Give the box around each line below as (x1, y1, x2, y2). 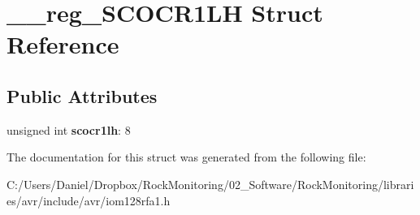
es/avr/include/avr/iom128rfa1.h (6, 191, 171, 209)
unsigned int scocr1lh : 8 (6, 121, 131, 138)
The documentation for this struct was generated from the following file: (6, 148, 366, 166)
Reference (6, 28, 119, 61)
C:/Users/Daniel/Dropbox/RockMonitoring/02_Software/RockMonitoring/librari (6, 175, 414, 192)
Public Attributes (6, 83, 158, 108)
